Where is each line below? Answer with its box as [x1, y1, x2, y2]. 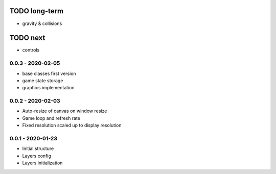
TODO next [9, 34, 45, 42]
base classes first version [22, 70, 76, 77]
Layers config [22, 153, 51, 159]
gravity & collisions [22, 20, 62, 27]
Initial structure [22, 145, 54, 152]
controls [22, 47, 40, 53]
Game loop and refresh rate [22, 115, 80, 121]
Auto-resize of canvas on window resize [22, 108, 107, 114]
